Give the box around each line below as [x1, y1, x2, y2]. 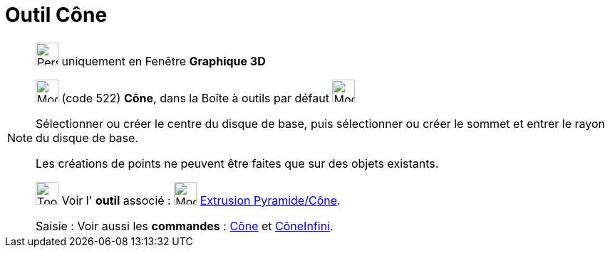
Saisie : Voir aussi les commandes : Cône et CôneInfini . [36, 218, 334, 233]
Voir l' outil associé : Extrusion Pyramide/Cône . [61, 193, 341, 208]
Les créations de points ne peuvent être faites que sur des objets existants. [36, 156, 439, 171]
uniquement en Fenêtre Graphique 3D [61, 53, 266, 68]
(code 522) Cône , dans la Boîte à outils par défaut [61, 90, 329, 105]
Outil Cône [5, 3, 108, 27]
